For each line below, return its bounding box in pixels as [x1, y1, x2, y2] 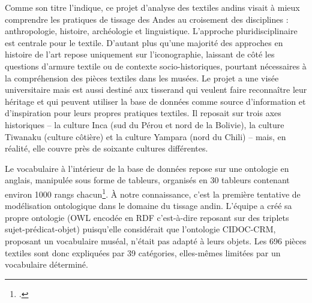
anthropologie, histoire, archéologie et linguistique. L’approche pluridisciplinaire [5, 25, 298, 37]
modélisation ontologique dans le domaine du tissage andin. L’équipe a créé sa [5, 199, 292, 212]
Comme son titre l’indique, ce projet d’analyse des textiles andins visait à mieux [5, 1, 300, 13]
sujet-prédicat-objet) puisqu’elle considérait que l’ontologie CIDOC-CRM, [5, 223, 276, 235]
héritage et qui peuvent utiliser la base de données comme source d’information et [5, 95, 306, 107]
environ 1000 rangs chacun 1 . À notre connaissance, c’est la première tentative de [5, 186, 301, 200]
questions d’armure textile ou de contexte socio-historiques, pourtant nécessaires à [5, 59, 307, 72]
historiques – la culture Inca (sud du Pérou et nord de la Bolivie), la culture [5, 118, 284, 131]
